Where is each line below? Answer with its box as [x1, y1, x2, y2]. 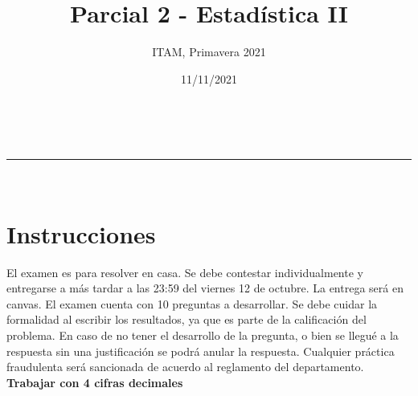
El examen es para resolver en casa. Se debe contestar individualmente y [6, 263, 363, 280]
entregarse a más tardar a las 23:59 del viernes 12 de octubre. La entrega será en [6, 280, 404, 296]
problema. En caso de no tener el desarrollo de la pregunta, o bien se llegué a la [6, 327, 399, 343]
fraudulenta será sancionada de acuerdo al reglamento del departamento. [6, 358, 364, 375]
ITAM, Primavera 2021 [152, 43, 266, 60]
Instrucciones [6, 217, 156, 250]
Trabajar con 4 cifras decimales [6, 374, 183, 390]
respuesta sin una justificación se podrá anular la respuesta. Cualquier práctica [6, 342, 395, 359]
